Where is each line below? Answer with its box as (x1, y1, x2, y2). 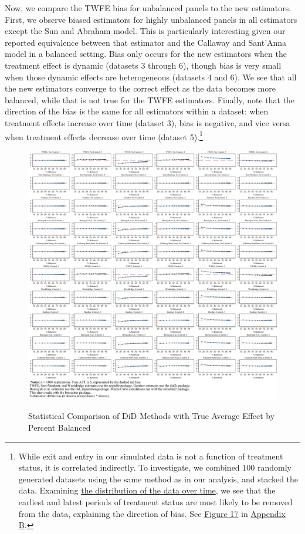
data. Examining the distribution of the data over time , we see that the (18, 484, 276, 496)
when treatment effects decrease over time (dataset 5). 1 (5, 129, 203, 143)
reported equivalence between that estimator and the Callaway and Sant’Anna (5, 36, 287, 48)
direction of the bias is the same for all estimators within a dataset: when (5, 105, 269, 117)
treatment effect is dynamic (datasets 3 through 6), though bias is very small (5, 59, 282, 71)
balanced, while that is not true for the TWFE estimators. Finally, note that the (5, 93, 295, 106)
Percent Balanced (28, 421, 91, 433)
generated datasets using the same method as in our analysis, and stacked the (18, 472, 299, 485)
